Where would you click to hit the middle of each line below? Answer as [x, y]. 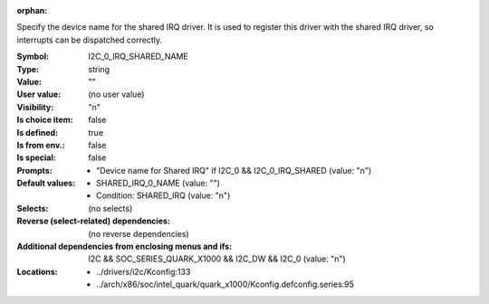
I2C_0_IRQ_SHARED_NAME [139, 57]
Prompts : [35, 170]
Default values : [46, 183]
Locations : [37, 271]
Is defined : [38, 132]
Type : [28, 69]
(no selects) [110, 208]
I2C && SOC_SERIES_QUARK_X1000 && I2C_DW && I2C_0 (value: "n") [217, 259]
